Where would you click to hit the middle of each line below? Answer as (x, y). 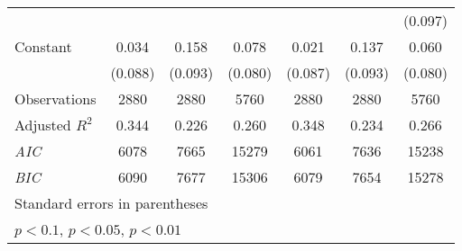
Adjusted (43, 125)
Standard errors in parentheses (111, 203)
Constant (43, 46)
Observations (55, 99)
